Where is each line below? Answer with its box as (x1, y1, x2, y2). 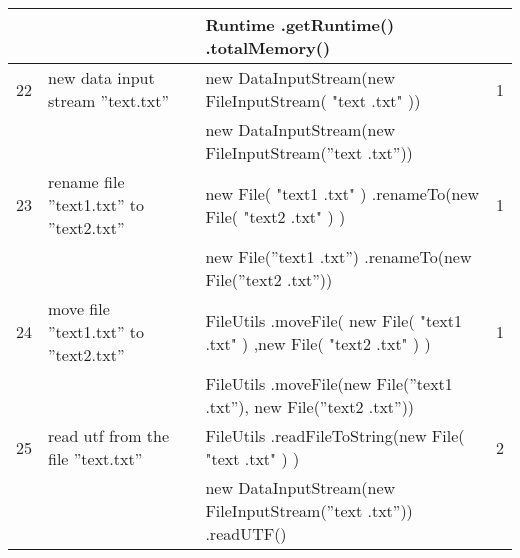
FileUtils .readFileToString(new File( (205, 424, 465, 447)
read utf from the (48, 424, 170, 447)
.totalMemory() (205, 36, 331, 59)
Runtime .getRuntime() (205, 13, 395, 36)
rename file (48, 170, 125, 193)
